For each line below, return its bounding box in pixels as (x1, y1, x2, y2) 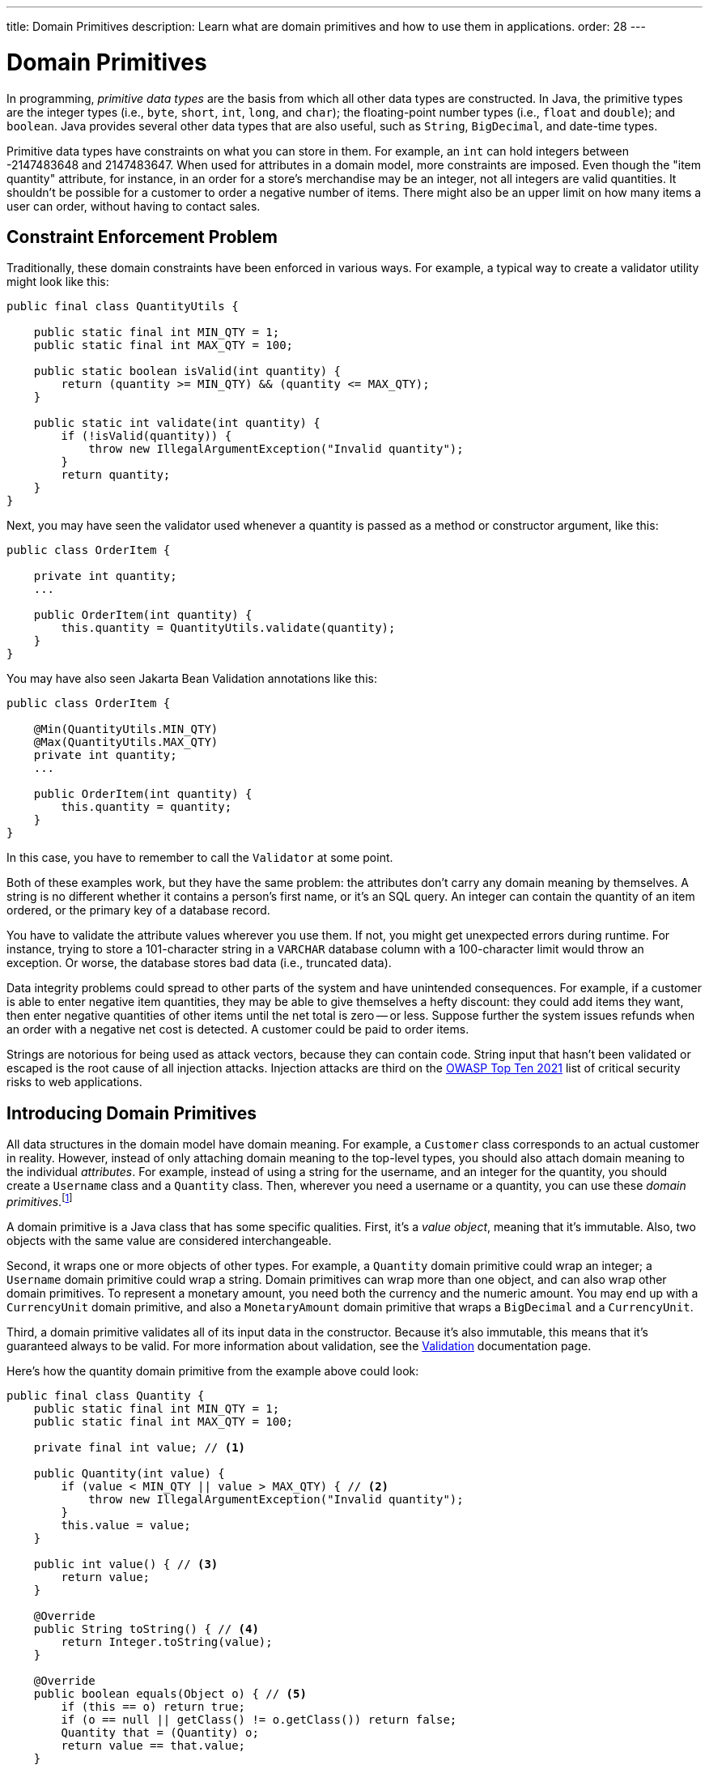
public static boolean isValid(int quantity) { (33, 364, 342, 378)
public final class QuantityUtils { (6, 300, 239, 313)
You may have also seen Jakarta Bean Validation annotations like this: (6, 671, 377, 686)
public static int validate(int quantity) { (33, 416, 321, 430)
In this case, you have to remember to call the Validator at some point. (6, 850, 393, 865)
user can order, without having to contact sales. (6, 198, 261, 213)
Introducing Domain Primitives (6, 1102, 257, 1123)
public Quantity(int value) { (33, 1466, 225, 1480)
